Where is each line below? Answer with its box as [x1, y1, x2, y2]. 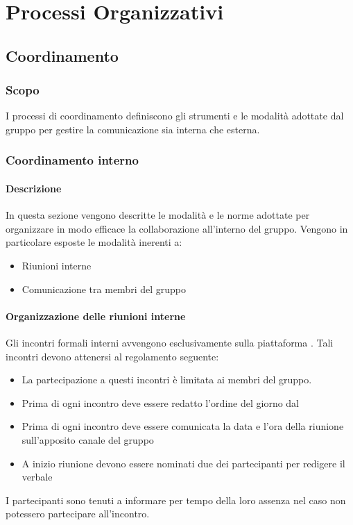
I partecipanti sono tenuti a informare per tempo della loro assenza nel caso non [6, 492, 346, 507]
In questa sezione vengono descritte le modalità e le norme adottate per [6, 208, 310, 222]
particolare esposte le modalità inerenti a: [6, 235, 182, 249]
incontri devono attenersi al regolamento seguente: [6, 349, 219, 363]
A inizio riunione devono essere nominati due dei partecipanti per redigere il [21, 456, 345, 470]
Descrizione [6, 181, 62, 195]
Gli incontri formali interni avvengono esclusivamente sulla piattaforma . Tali [6, 335, 334, 349]
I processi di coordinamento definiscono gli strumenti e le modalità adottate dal [6, 108, 344, 123]
